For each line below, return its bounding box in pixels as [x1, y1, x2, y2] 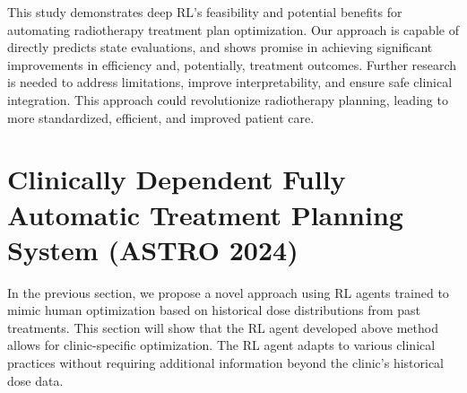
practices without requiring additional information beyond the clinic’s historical [7, 354, 445, 372]
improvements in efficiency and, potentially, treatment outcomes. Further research [7, 55, 457, 74]
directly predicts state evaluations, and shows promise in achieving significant [7, 38, 433, 57]
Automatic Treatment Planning [7, 196, 403, 232]
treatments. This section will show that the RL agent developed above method [7, 318, 438, 336]
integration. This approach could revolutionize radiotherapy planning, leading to [7, 90, 448, 109]
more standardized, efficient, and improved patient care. [7, 108, 315, 127]
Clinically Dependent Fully [7, 161, 346, 197]
